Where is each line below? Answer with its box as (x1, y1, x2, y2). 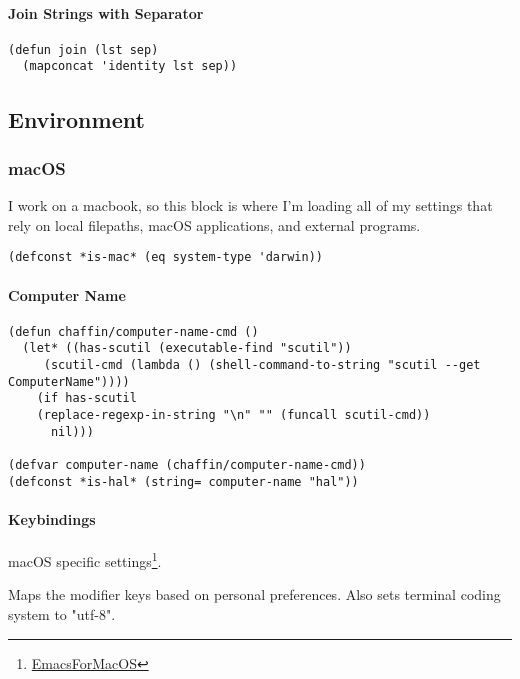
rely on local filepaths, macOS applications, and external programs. (8, 214, 421, 235)
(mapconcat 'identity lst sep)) (22, 59, 238, 74)
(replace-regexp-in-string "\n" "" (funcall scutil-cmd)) (36, 408, 431, 423)
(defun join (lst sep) (8, 42, 159, 57)
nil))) (50, 424, 94, 439)
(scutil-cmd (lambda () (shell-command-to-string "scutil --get (43, 358, 481, 373)
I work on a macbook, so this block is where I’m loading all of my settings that (8, 195, 493, 216)
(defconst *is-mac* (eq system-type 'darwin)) (8, 250, 323, 265)
